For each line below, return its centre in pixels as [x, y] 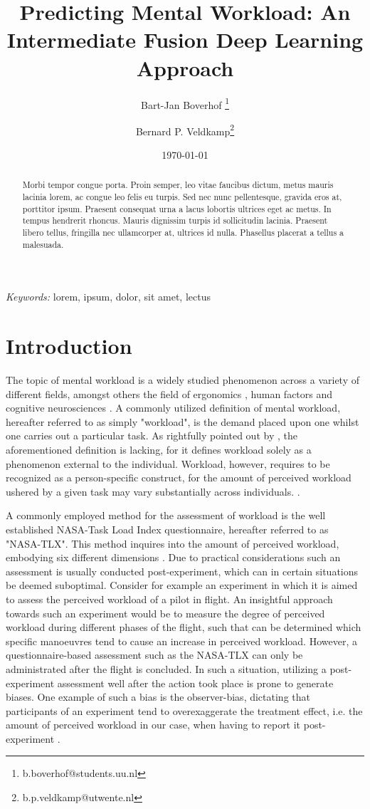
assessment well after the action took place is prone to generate [195, 683]
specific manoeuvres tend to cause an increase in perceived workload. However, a [181, 641]
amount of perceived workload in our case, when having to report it [153, 725]
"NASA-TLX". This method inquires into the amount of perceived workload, [173, 543]
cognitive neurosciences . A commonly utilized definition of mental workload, [173, 408]
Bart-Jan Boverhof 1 [185, 103]
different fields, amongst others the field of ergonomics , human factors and [169, 393]
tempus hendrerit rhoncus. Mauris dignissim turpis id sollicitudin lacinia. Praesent [175, 220]
